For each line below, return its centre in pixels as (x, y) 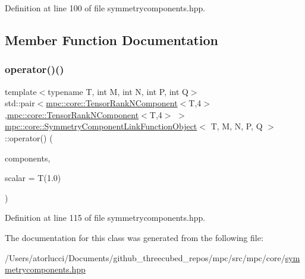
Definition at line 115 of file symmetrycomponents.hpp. (105, 218)
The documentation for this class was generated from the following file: (134, 237)
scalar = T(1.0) (33, 178)
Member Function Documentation (112, 39)
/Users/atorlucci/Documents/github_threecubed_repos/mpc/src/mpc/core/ (145, 257)
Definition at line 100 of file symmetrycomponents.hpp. (105, 8)
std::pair (20, 103)
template (21, 91)
